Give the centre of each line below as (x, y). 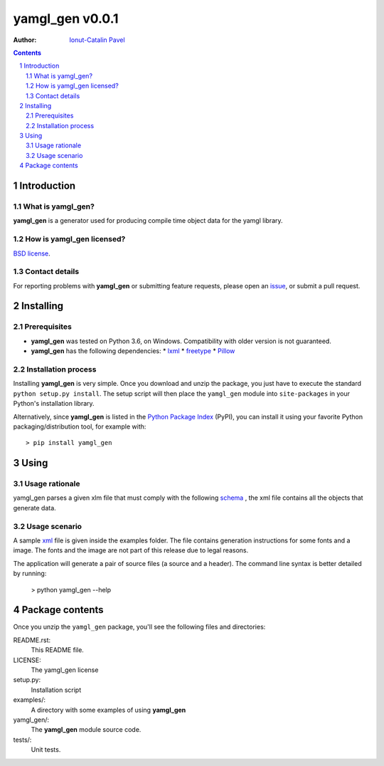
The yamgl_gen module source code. (86, 730)
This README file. (58, 650)
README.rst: (32, 640)
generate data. (34, 508)
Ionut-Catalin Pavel (97, 40)
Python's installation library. (54, 404)
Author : (25, 40)
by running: (30, 574)
